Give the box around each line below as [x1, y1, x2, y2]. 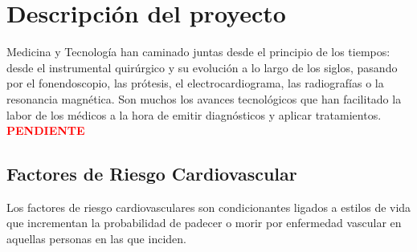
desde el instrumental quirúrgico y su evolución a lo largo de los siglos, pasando [6, 59, 398, 75]
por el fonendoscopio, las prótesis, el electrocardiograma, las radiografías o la [6, 75, 384, 91]
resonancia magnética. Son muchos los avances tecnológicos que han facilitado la [6, 90, 402, 107]
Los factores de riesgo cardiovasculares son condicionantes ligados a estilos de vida [6, 198, 411, 215]
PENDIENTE [6, 122, 85, 139]
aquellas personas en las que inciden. [6, 230, 186, 247]
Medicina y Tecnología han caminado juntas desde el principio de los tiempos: [6, 43, 390, 60]
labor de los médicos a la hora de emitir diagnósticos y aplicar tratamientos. [6, 106, 382, 123]
